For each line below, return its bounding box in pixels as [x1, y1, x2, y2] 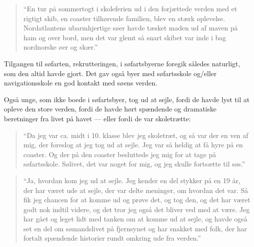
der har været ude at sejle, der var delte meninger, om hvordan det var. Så [23, 185, 248, 195]
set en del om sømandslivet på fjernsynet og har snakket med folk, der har [23, 223, 247, 233]
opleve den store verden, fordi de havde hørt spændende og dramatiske [4, 104, 217, 114]
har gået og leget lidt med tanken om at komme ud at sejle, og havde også [23, 214, 248, 224]
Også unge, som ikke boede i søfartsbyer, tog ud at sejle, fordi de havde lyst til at [4, 94, 250, 104]
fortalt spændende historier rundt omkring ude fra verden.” [23, 233, 201, 243]
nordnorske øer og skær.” [23, 42, 98, 52]
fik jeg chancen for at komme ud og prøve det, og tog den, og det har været [23, 194, 251, 205]
